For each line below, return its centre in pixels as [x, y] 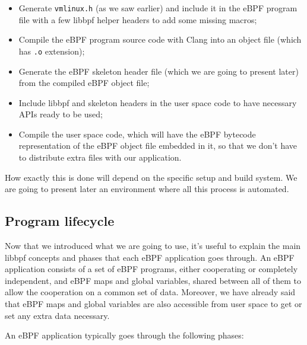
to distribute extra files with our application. [100, 157]
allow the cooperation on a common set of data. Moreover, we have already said [150, 292]
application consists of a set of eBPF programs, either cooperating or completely [151, 269]
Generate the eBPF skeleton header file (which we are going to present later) [159, 71]
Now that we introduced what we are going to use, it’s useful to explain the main [153, 246]
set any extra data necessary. [57, 315]
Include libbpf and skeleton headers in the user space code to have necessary [158, 102]
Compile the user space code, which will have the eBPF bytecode [137, 134]
